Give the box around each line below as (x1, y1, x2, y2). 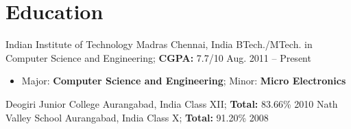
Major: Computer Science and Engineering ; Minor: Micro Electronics (21, 73, 346, 88)
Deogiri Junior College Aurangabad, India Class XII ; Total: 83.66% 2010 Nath (5, 96, 338, 110)
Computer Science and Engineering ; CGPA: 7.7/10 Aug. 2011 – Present (5, 50, 311, 64)
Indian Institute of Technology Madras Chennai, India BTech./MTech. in (5, 37, 313, 51)
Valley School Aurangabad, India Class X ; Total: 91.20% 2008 (5, 110, 269, 124)
